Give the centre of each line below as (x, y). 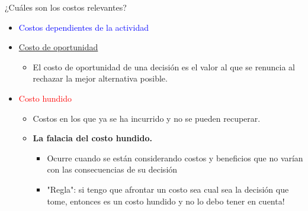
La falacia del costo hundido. (92, 138)
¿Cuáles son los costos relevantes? (66, 7)
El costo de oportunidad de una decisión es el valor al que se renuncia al (164, 66)
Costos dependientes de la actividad (84, 27)
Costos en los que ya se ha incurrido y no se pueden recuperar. (147, 118)
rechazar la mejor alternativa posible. (100, 78)
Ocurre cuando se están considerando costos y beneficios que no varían (175, 158)
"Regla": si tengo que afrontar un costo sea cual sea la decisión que (168, 189)
